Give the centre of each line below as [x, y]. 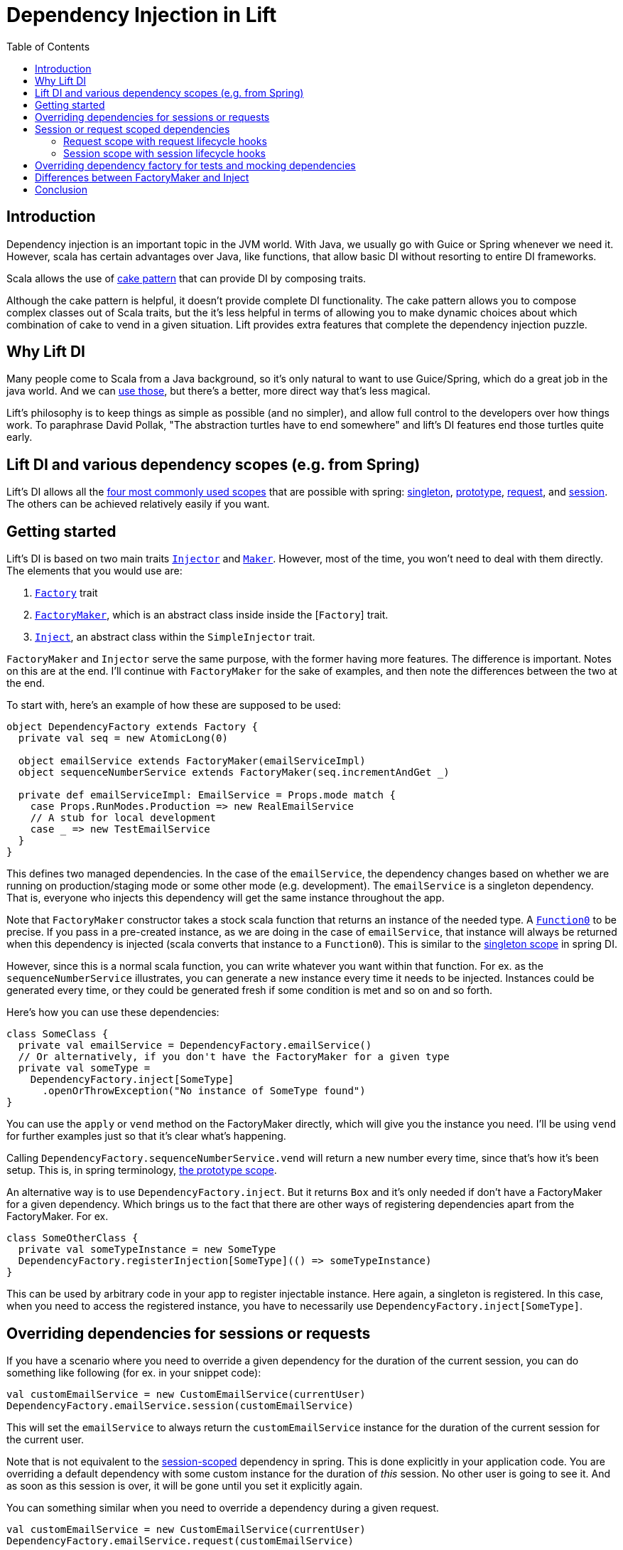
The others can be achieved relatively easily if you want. [138, 504]
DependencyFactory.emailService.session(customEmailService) [180, 1405]
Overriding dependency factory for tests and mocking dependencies [195, 165]
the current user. [45, 1439]
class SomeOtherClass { [72, 1238]
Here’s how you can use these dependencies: [113, 1012]
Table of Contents [48, 46]
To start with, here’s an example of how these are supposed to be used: [174, 705]
